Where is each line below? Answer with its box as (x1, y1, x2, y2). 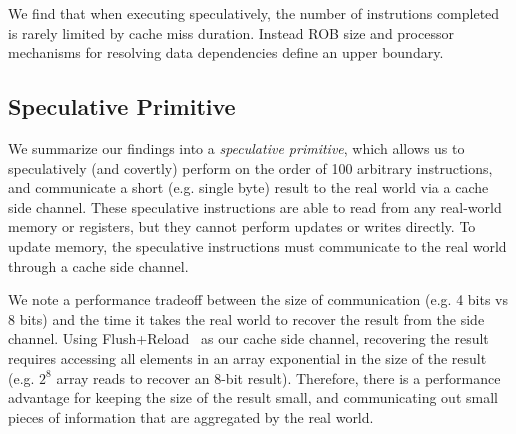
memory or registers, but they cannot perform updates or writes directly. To (8, 216, 476, 237)
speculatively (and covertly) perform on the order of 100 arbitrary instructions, (8, 157, 493, 178)
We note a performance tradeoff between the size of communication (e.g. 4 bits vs (8, 289, 509, 310)
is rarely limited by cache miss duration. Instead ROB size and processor (8, 22, 454, 43)
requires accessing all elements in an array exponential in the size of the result (8, 347, 487, 368)
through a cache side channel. (8, 255, 189, 276)
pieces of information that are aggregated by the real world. (8, 406, 374, 427)
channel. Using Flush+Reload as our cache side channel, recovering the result (8, 328, 489, 349)
